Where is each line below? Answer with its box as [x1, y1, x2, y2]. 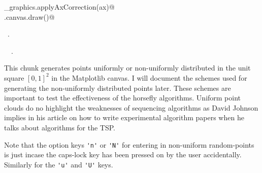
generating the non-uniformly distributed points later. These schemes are [4, 82, 231, 93]
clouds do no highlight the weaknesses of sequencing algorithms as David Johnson [4, 102, 258, 113]
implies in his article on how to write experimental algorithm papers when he [4, 112, 244, 123]
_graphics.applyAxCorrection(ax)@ [4, 2, 115, 12]
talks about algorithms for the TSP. [4, 122, 116, 132]
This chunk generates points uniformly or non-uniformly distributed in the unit [4, 62, 251, 73]
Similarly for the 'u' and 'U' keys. [4, 159, 113, 169]
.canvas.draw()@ [4, 11, 55, 22]
